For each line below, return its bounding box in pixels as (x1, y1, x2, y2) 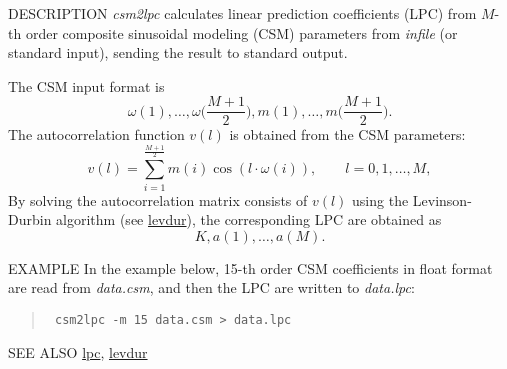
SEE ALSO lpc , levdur (8, 341, 148, 362)
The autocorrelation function (8, 124, 185, 145)
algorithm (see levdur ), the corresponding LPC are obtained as (56, 209, 442, 230)
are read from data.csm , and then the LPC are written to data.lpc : (8, 277, 415, 298)
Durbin (8, 209, 52, 230)
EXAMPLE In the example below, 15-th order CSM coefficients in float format (8, 257, 493, 278)
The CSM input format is (8, 75, 165, 96)
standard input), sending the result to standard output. (8, 42, 348, 63)
